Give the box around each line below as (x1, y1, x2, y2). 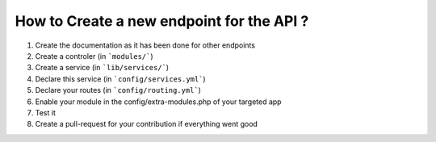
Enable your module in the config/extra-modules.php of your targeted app (35, 97, 282, 106)
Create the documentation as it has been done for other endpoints (35, 40, 256, 50)
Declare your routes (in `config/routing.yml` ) (35, 86, 202, 95)
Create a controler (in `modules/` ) (35, 51, 153, 61)
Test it (35, 107, 56, 117)
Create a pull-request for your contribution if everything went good (35, 119, 258, 129)
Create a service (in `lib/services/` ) (35, 63, 170, 73)
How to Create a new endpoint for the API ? (15, 12, 309, 30)
